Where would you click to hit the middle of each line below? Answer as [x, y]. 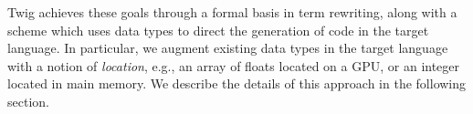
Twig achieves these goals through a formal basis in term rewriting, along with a [232, 12]
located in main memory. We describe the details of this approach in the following [237, 83]
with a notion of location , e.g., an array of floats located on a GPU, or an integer [234, 65]
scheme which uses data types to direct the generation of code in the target [218, 30]
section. [28, 101]
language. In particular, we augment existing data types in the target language [228, 48]
